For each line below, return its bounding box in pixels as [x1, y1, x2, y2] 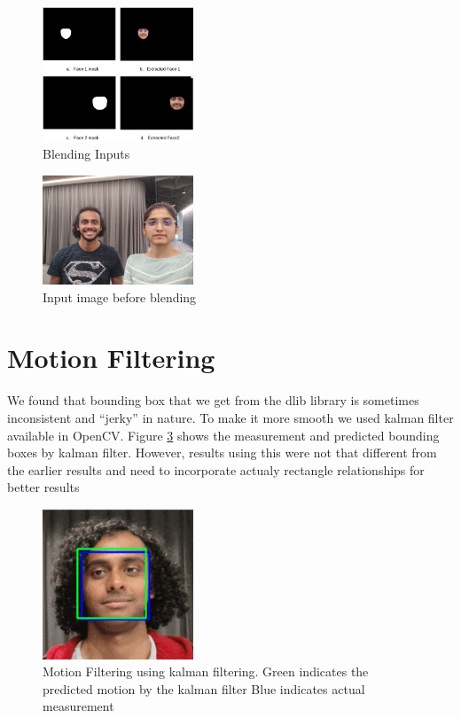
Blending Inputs [43, 144, 130, 163]
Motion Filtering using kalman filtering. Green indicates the [43, 662, 369, 681]
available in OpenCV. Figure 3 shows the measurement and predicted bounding [7, 425, 440, 444]
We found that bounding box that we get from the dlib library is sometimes [7, 391, 419, 410]
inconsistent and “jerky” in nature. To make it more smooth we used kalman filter [7, 408, 454, 426]
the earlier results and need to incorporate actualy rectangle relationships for [7, 460, 425, 479]
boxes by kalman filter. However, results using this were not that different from [7, 443, 437, 462]
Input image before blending [43, 287, 197, 306]
